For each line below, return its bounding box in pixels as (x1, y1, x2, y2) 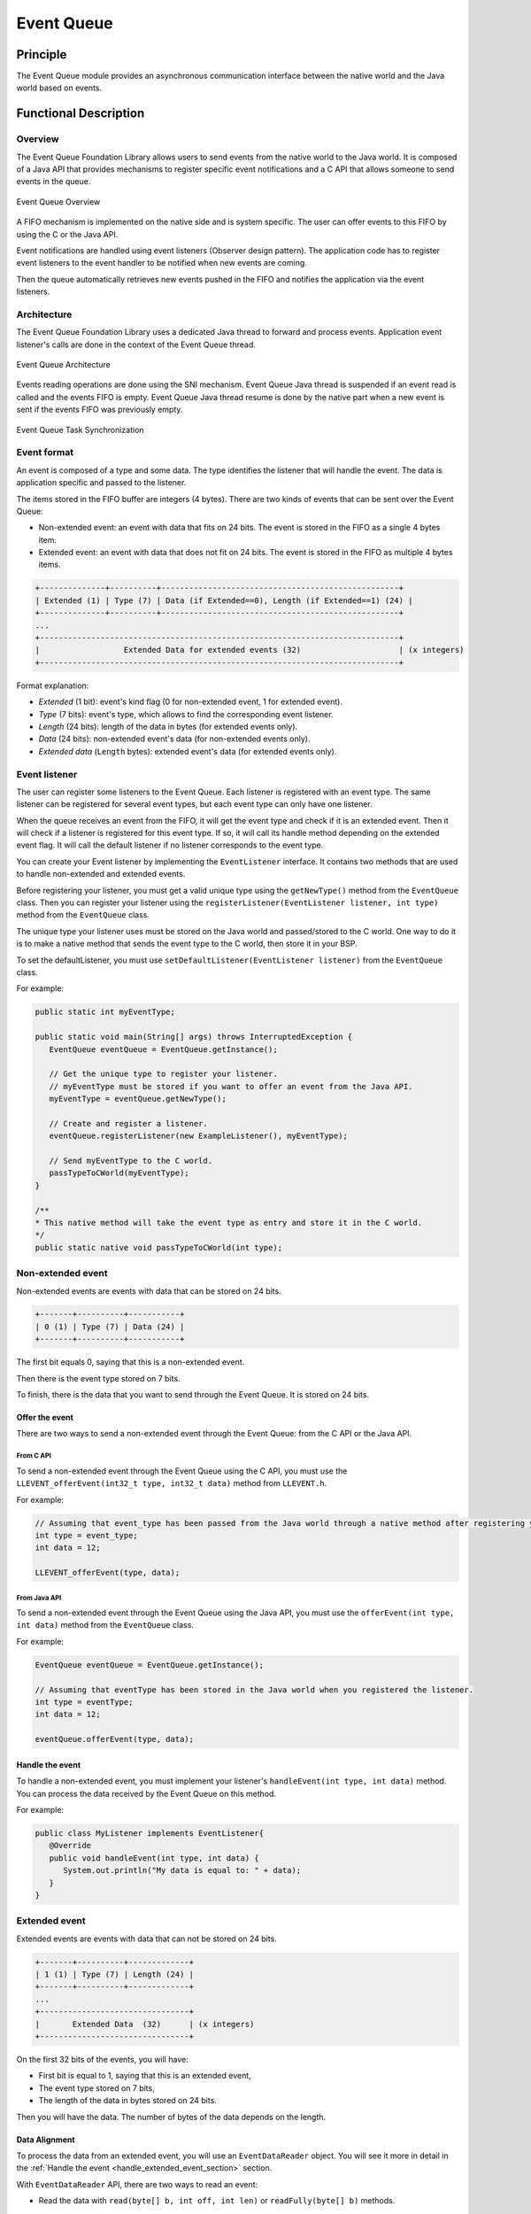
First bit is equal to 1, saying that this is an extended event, (38, 2071, 251, 2081)
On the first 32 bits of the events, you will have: (16, 2054, 189, 2064)
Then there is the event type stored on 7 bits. (16, 1373, 181, 1383)
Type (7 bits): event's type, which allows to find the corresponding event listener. (38, 708, 334, 719)
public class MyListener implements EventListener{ (35, 1828, 265, 1838)
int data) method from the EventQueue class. (16, 1620, 195, 1630)
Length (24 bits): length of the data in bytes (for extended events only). (38, 721, 298, 732)
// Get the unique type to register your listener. (49, 1069, 278, 1080)
